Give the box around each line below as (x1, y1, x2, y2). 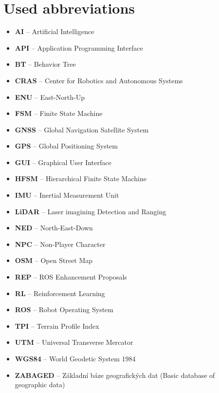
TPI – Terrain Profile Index (15, 320, 99, 331)
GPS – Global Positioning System (15, 141, 118, 151)
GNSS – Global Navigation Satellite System (15, 124, 149, 134)
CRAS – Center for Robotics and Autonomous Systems (15, 75, 183, 85)
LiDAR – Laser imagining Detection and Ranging (15, 206, 166, 216)
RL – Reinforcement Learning (15, 288, 105, 298)
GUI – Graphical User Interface (15, 157, 111, 167)
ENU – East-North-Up (15, 92, 85, 102)
